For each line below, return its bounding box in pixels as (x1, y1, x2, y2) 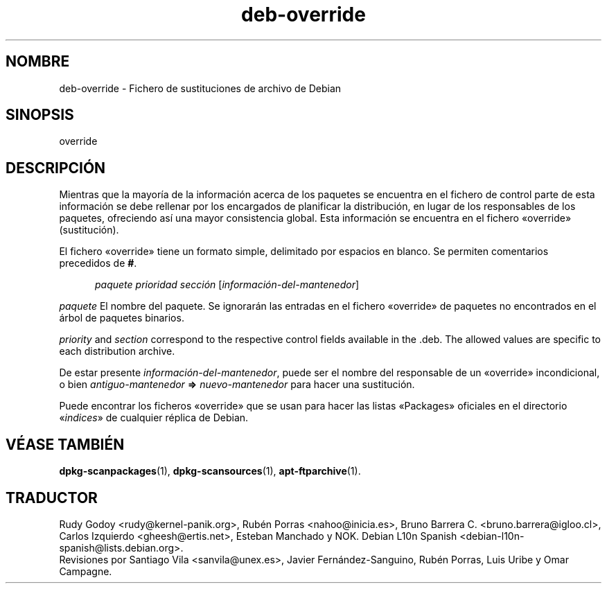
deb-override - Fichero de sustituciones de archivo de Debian (59, 82, 342, 94)
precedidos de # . (59, 257, 137, 270)
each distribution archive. (59, 345, 175, 358)
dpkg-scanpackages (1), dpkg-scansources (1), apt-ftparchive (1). (59, 465, 361, 477)
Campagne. (59, 565, 112, 577)
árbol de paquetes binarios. (59, 312, 184, 324)
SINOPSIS (6, 106, 74, 124)
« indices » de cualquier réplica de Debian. (59, 412, 249, 424)
